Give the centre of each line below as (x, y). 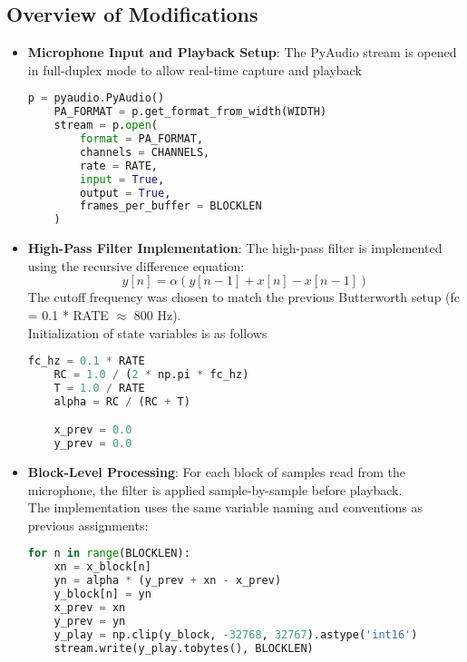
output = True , (126, 193)
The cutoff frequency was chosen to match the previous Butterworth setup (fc (244, 297)
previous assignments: (88, 525)
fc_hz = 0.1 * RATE (86, 361)
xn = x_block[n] (102, 567)
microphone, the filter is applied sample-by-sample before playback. (215, 489)
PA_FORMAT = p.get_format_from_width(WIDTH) (190, 112)
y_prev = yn (90, 621)
